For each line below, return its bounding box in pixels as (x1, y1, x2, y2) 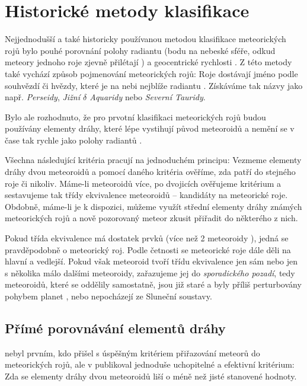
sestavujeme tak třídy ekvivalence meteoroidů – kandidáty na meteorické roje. (5, 189, 288, 201)
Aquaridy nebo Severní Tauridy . (89, 91, 206, 103)
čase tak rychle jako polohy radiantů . (5, 133, 142, 146)
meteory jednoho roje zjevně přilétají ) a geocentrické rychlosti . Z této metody (5, 56, 292, 68)
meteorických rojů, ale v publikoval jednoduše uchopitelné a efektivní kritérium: (5, 358, 295, 371)
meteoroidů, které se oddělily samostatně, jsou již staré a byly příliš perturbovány (5, 278, 302, 291)
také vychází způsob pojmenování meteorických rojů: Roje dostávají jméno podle (5, 67, 298, 79)
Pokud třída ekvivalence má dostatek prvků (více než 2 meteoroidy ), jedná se (5, 232, 289, 244)
